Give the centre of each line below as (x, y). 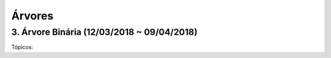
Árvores (32, 16)
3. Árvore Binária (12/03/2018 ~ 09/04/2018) (105, 32)
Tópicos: (22, 47)
